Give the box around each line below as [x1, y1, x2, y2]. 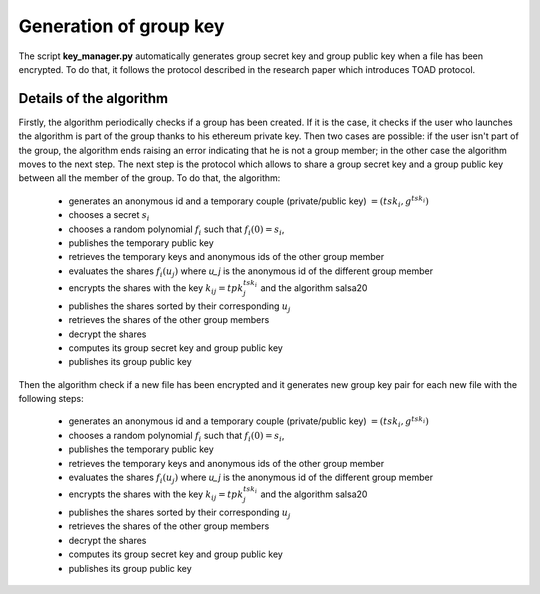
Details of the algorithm [18, 90, 169, 107]
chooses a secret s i [68, 209, 150, 223]
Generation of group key [18, 15, 225, 37]
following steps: [18, 393, 84, 405]
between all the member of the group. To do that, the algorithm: [18, 172, 281, 184]
